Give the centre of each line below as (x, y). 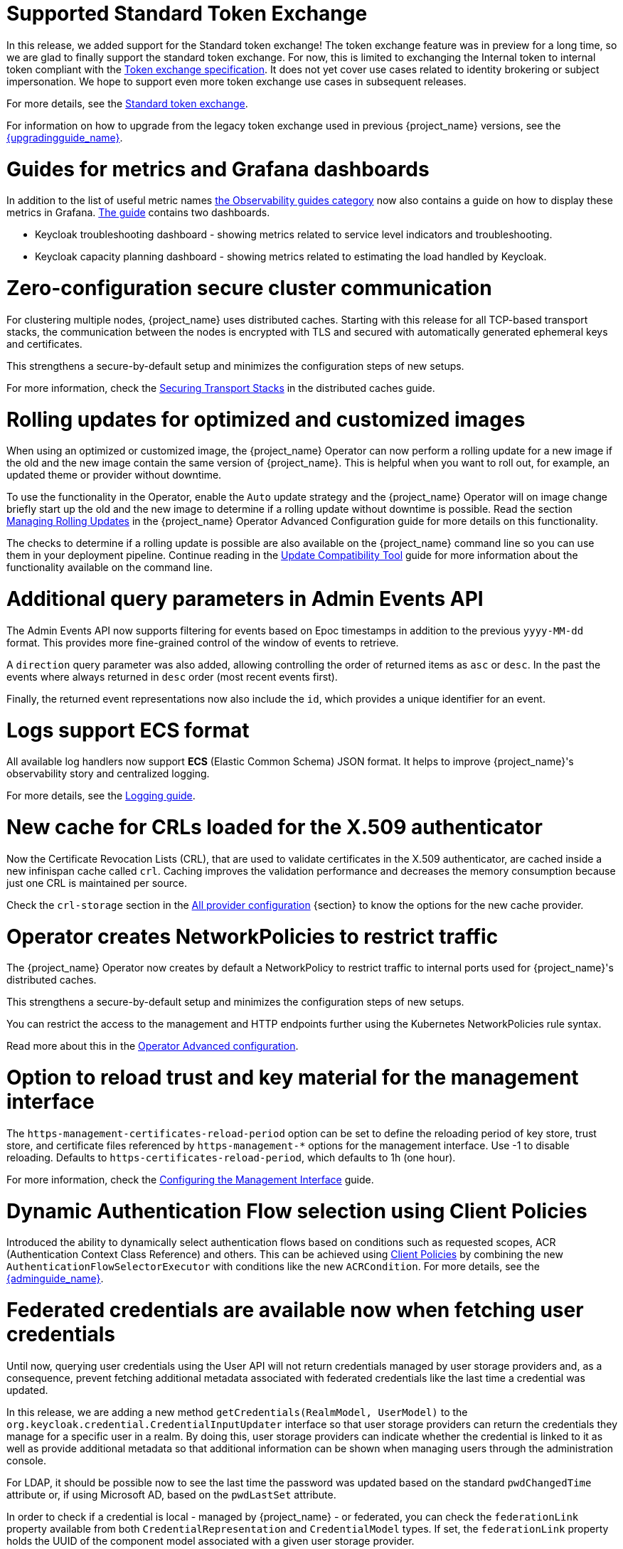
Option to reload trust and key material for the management (293, 1077)
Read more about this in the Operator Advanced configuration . (153, 1046)
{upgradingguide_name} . (65, 137)
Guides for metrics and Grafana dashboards (218, 169)
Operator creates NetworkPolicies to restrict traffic (252, 936)
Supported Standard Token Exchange (187, 14)
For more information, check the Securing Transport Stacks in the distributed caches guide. (221, 388)
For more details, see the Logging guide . (101, 796)
